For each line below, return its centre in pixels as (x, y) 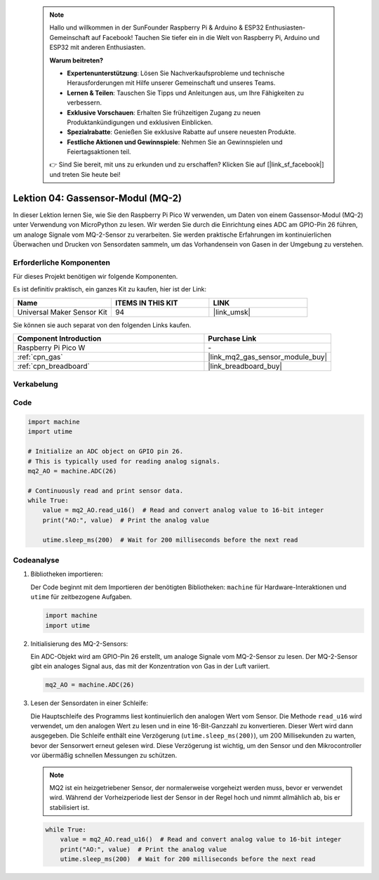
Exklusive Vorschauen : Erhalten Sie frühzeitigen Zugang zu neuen (164, 112)
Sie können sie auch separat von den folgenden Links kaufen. (102, 325)
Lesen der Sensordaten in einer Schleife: (89, 703)
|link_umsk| (232, 312)
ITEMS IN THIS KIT (146, 303)
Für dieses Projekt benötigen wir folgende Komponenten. (95, 277)
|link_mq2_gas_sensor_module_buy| (268, 357)
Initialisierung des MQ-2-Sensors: (79, 643)
